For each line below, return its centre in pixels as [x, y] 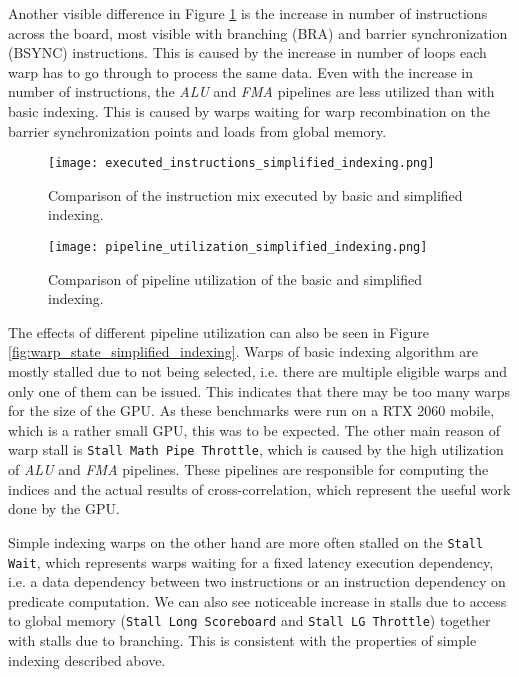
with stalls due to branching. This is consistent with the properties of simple [242, 640]
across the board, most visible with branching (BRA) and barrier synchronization [258, 32]
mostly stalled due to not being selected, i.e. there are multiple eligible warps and [257, 371]
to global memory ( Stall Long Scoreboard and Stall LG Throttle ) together [249, 620]
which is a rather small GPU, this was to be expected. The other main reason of [254, 429]
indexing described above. [87, 659]
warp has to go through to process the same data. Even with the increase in [241, 71]
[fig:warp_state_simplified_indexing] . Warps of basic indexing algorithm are [243, 351]
